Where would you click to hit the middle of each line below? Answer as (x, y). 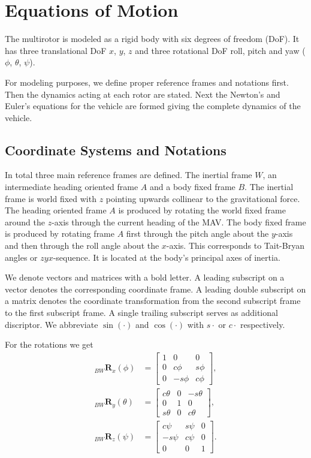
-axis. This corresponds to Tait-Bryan (235, 245)
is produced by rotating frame (60, 233)
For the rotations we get (49, 344)
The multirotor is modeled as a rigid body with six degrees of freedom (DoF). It (152, 39)
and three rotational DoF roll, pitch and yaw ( (220, 50)
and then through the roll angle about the (82, 245)
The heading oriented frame (56, 210)
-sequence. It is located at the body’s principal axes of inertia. (167, 257)
